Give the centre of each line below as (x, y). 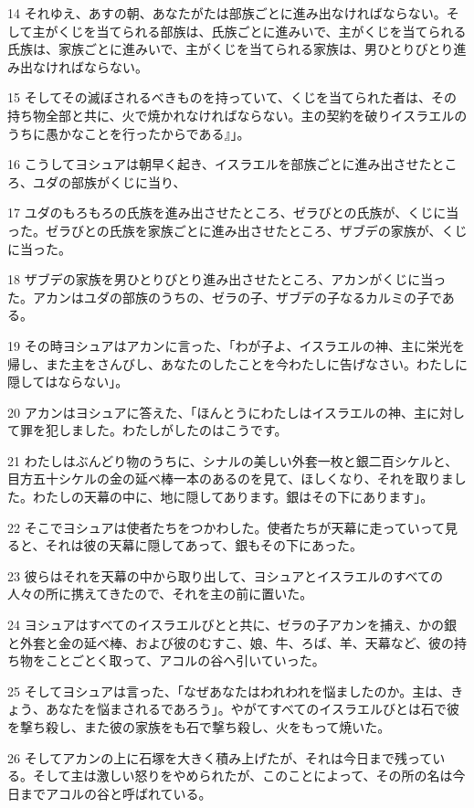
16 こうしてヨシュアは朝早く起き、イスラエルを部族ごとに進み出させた (220, 164)
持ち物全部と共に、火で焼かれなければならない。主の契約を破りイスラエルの (237, 115)
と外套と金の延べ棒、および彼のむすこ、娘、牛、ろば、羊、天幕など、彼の (231, 642)
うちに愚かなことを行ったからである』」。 (129, 133)
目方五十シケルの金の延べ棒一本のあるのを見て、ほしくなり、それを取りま (231, 478)
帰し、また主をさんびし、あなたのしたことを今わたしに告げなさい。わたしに (237, 363)
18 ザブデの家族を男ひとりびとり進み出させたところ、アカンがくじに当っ (227, 279)
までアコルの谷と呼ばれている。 (116, 793)
